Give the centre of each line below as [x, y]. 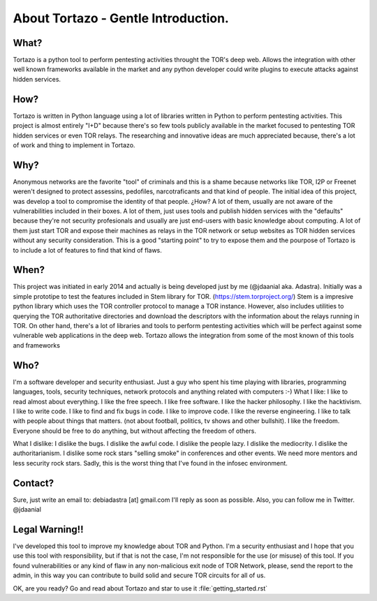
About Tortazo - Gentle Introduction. [121, 18]
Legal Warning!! [48, 529]
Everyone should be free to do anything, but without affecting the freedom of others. [134, 431]
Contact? [34, 483]
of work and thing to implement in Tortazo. [74, 145]
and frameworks [37, 345]
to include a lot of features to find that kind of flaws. [87, 250]
